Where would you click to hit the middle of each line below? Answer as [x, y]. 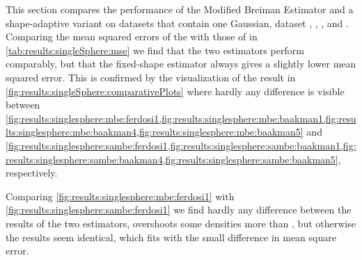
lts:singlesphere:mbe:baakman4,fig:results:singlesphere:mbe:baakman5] [155, 132]
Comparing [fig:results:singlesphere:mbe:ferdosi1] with [120, 196]
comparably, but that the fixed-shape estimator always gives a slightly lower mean [181, 64]
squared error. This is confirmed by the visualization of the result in [151, 77]
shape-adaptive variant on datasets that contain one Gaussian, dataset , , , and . [177, 23]
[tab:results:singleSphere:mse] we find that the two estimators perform [155, 50]
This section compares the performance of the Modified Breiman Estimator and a [180, 9]
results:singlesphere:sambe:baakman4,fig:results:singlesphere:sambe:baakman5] [172, 159]
